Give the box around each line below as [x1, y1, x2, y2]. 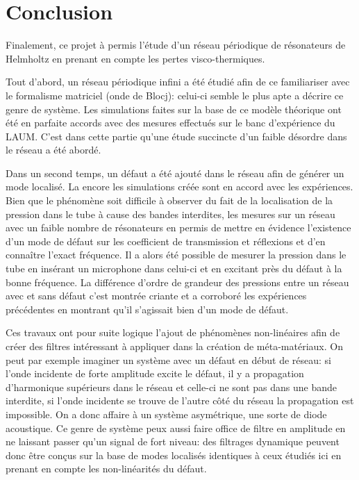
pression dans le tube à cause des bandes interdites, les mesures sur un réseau [6, 206, 335, 221]
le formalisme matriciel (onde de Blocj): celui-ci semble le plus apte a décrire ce [6, 88, 344, 102]
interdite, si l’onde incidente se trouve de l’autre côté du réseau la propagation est [6, 393, 354, 408]
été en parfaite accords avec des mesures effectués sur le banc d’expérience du [6, 115, 335, 130]
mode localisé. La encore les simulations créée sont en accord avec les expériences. [6, 179, 353, 194]
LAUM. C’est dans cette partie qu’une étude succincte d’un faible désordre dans [6, 129, 347, 143]
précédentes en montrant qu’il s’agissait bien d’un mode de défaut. [6, 301, 289, 316]
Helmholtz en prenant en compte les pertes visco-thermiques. [6, 51, 265, 65]
